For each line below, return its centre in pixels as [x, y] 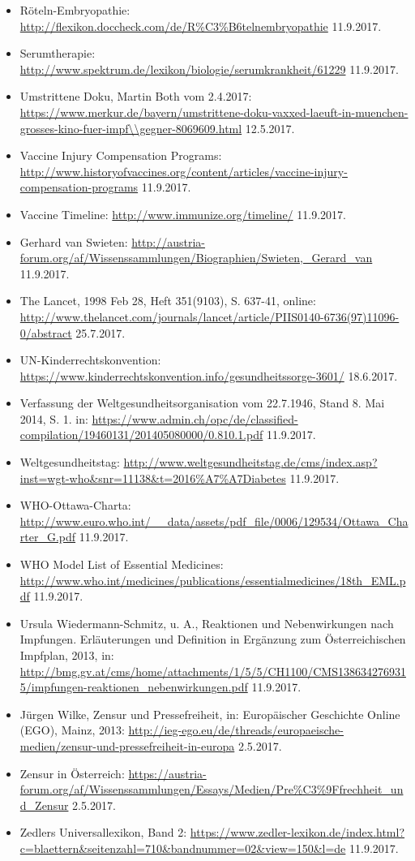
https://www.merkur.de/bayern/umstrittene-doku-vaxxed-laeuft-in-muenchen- [214, 112]
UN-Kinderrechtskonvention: [90, 360]
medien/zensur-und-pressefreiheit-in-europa [127, 745]
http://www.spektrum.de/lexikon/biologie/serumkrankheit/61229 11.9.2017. [209, 69]
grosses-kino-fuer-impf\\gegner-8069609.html [131, 128]
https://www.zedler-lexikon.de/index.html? [297, 832]
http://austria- [169, 241]
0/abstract [46, 332]
